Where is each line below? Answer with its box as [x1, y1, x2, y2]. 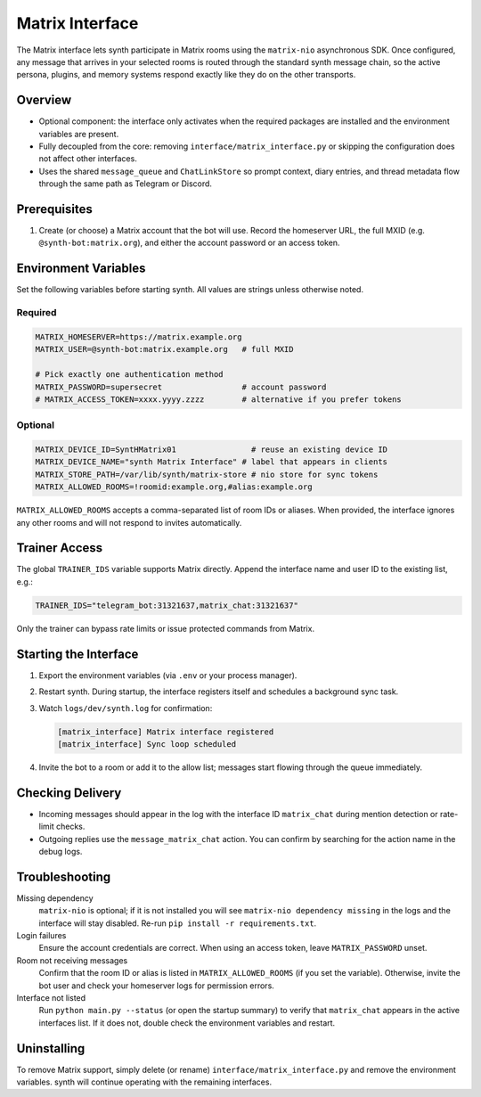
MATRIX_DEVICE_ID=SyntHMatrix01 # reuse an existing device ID [35, 445, 387, 454]
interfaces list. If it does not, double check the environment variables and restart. [38, 1017, 336, 1028]
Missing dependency [16, 892, 94, 904]
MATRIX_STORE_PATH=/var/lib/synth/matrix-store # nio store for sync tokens [35, 469, 379, 479]
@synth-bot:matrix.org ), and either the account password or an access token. [38, 237, 340, 249]
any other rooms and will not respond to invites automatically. [16, 517, 242, 528]
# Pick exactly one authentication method [35, 370, 224, 380]
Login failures [16, 930, 67, 941]
